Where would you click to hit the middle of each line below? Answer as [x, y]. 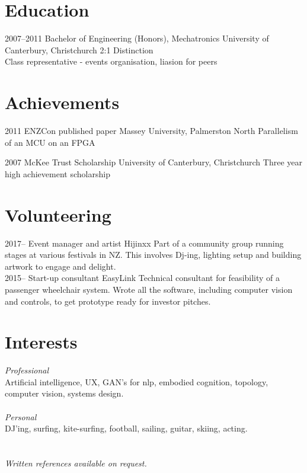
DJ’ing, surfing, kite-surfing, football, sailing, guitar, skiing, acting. [126, 428]
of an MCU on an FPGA [50, 142]
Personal [21, 416]
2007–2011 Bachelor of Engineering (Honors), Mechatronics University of [137, 38]
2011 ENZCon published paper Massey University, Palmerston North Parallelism [151, 131]
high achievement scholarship [57, 173]
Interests [41, 342]
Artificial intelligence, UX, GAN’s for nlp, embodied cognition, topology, [137, 381]
